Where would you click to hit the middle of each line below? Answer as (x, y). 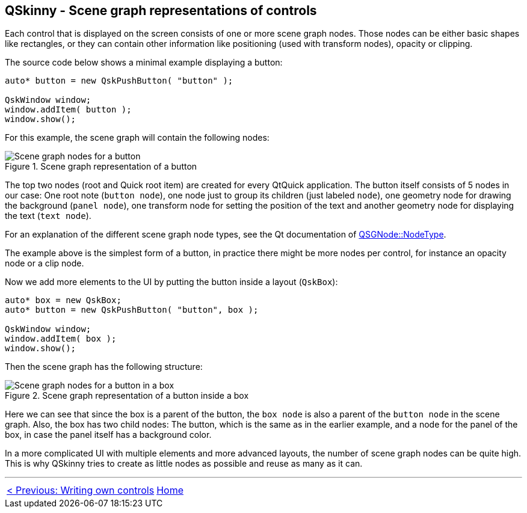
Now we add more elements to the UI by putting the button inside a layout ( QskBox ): (171, 282)
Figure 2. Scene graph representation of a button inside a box (127, 396)
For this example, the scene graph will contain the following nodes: (137, 138)
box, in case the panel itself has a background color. (108, 435)
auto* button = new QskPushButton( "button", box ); (132, 310)
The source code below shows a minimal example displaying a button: (144, 63)
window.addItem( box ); (61, 339)
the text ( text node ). (48, 216)
